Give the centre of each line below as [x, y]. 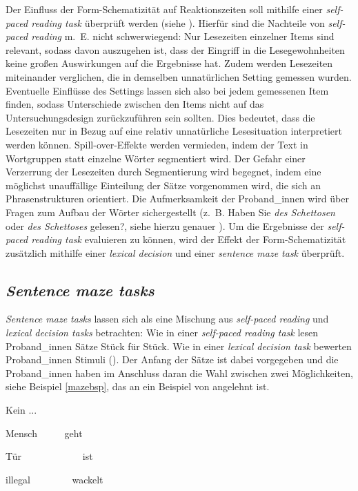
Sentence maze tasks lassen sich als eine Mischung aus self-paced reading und [167, 319]
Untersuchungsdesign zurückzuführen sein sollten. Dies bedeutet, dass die [160, 117]
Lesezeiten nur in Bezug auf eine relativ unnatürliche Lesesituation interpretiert [174, 131]
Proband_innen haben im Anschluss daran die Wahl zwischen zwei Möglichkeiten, [179, 373]
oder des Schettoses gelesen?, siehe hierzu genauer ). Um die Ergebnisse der [165, 225]
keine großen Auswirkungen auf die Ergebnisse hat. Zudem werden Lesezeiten [169, 63]
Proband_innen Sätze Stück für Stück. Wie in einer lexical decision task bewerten [179, 346]
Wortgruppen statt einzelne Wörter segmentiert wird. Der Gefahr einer [156, 158]
